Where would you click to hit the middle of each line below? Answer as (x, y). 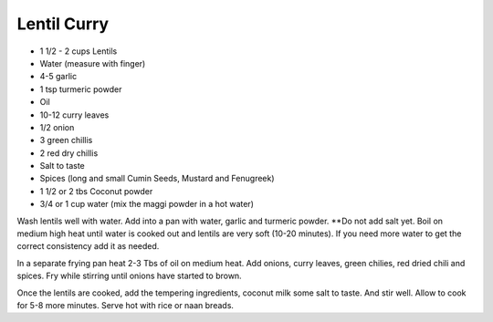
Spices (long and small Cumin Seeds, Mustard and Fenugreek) (157, 179)
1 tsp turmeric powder (81, 89)
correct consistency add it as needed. (88, 246)
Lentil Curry (63, 24)
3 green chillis (66, 140)
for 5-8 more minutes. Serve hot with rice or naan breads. (126, 305)
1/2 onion (57, 127)
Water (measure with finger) (93, 63)
